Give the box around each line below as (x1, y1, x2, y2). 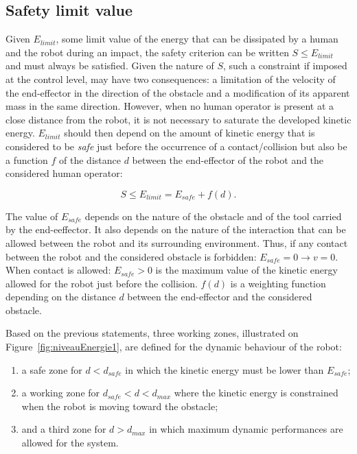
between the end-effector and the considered (127, 289, 312, 304)
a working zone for (21, 385, 100, 400)
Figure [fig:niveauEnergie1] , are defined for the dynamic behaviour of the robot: (5, 339, 342, 354)
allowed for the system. (21, 435, 119, 450)
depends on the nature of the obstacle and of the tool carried (84, 208, 342, 223)
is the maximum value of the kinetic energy (155, 263, 338, 277)
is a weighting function (230, 276, 326, 290)
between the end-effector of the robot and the (132, 152, 324, 167)
